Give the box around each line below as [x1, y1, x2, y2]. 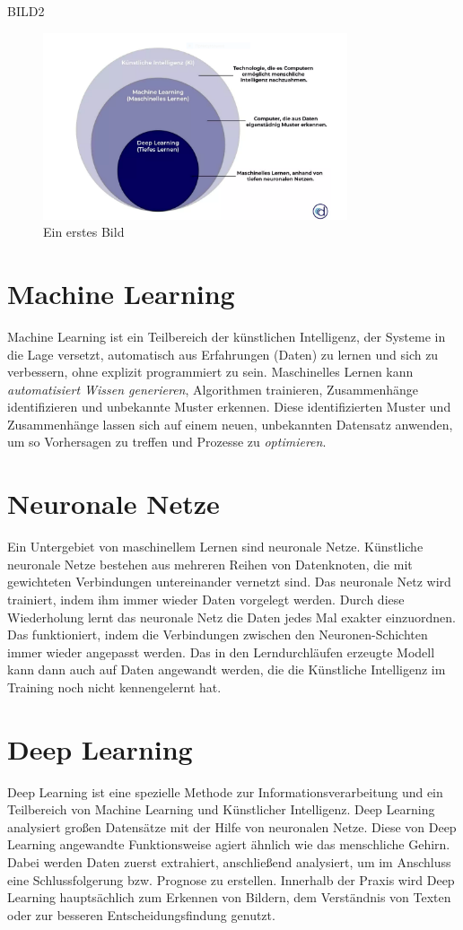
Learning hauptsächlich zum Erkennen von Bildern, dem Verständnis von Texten [7, 888, 451, 907]
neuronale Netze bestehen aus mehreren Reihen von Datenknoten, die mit [7, 554, 413, 573]
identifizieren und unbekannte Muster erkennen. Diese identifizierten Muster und [7, 397, 451, 416]
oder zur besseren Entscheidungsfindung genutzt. [7, 905, 275, 924]
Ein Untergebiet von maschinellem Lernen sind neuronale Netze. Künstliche [7, 537, 424, 556]
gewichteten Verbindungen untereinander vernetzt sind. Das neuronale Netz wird [7, 572, 451, 591]
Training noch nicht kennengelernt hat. [7, 677, 222, 696]
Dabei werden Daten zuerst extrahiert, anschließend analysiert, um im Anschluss [7, 853, 451, 872]
